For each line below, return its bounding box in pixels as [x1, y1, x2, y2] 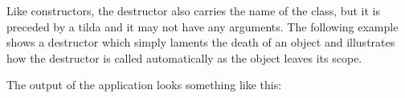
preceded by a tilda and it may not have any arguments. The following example [6, 18, 399, 35]
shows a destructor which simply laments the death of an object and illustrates [6, 34, 395, 51]
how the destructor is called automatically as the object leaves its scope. [6, 49, 362, 66]
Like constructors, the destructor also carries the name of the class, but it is [6, 2, 380, 18]
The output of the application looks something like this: [6, 76, 282, 93]
